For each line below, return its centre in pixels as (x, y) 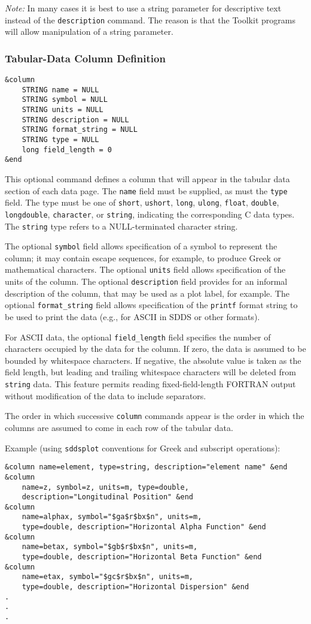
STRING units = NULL (62, 110)
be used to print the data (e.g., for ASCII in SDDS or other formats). (132, 316)
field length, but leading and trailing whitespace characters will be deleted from (150, 372)
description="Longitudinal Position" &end (107, 497)
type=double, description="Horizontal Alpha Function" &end (144, 527)
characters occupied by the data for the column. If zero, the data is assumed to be (155, 349)
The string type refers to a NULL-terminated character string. (121, 226)
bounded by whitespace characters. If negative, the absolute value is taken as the (153, 360)
